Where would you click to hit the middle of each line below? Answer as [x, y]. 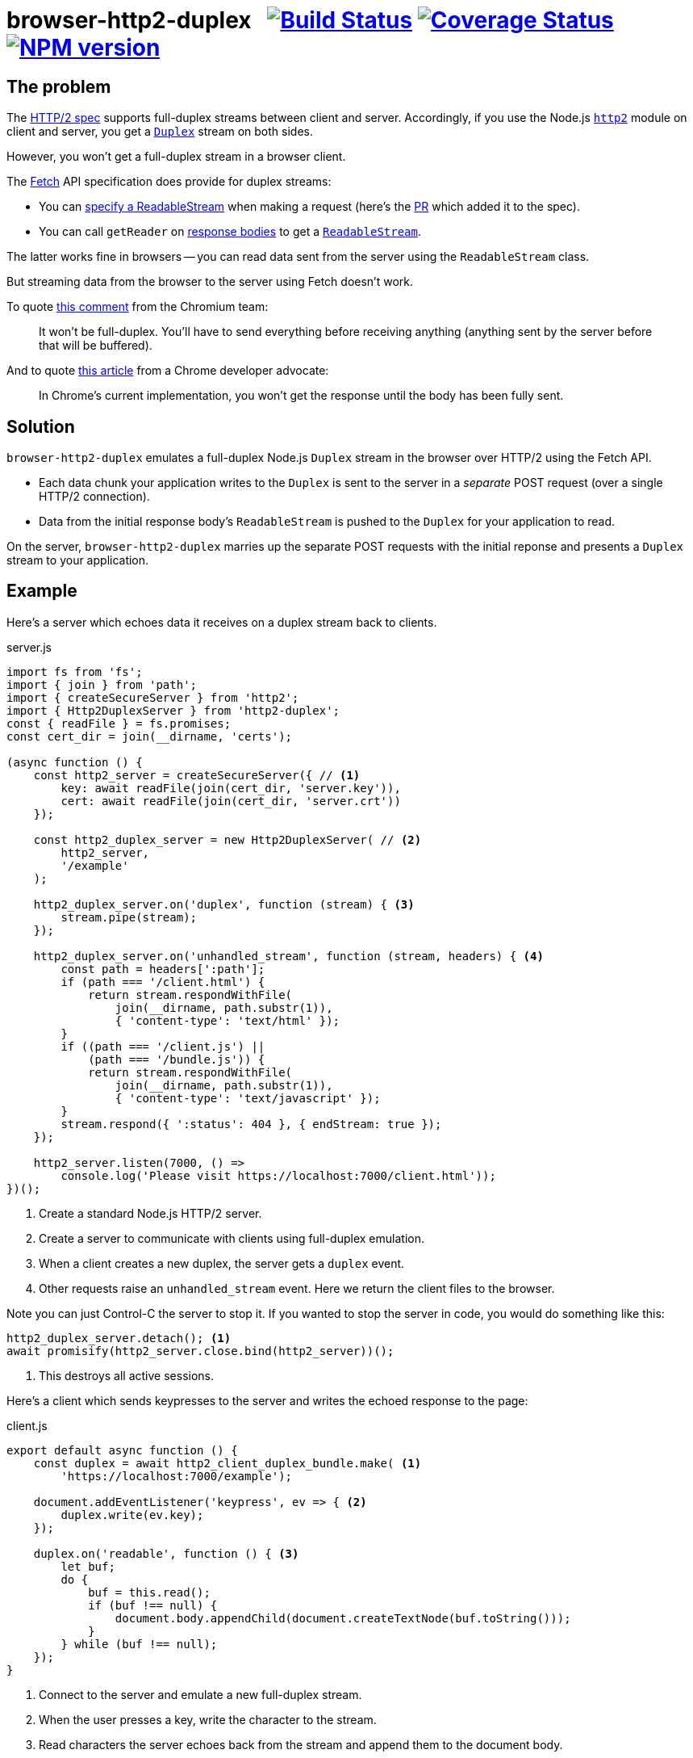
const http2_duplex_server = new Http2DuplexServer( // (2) [228, 839]
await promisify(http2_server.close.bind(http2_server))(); [200, 1351]
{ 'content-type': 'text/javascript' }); [248, 1098]
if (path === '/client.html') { [163, 982]
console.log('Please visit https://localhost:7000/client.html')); [278, 1175]
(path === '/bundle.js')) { [177, 1059]
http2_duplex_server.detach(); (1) [119, 1338]
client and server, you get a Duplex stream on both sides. [160, 132]
